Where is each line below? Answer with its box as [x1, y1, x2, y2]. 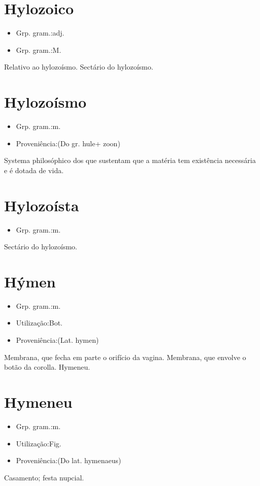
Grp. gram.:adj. [16, 27, 64, 38]
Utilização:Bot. [16, 317, 62, 328]
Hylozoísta [4, 195, 79, 215]
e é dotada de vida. [4, 165, 64, 175]
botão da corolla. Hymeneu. [4, 362, 90, 372]
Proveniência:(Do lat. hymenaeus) [16, 455, 121, 466]
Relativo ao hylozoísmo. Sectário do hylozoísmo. [4, 61, 153, 72]
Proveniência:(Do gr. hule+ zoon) [16, 138, 120, 148]
